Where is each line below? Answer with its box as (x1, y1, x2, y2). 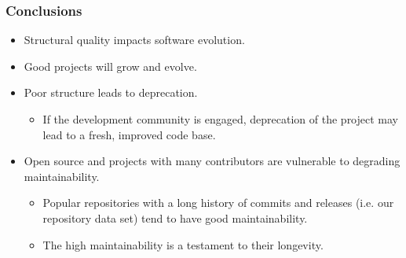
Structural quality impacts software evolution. (24, 31, 245, 48)
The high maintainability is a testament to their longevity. (42, 236, 324, 252)
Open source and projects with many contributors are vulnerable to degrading (24, 153, 401, 169)
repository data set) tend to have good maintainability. (42, 209, 308, 226)
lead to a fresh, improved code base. (42, 126, 216, 142)
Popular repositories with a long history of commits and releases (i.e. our (42, 194, 394, 211)
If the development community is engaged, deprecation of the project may (42, 111, 399, 127)
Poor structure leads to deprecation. (24, 84, 198, 101)
